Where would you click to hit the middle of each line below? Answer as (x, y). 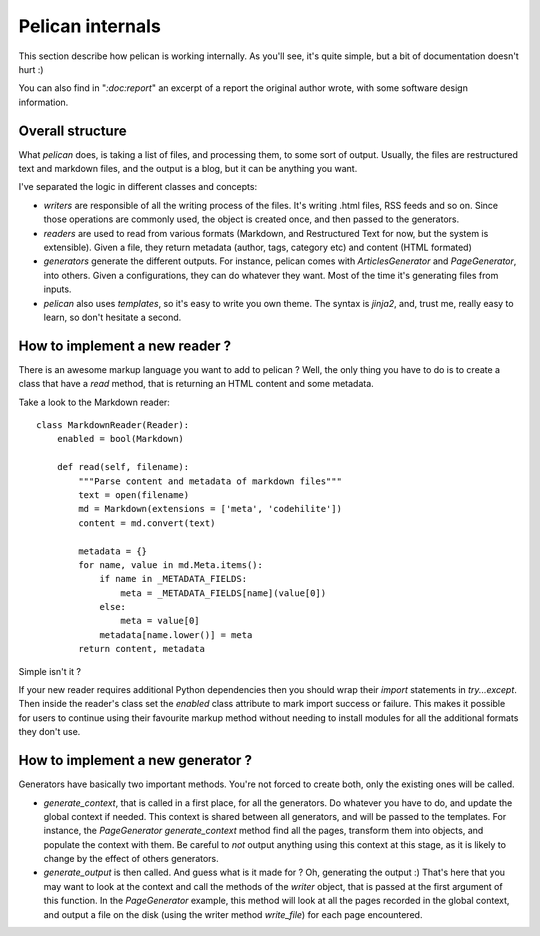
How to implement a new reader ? (125, 345)
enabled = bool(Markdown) (120, 439)
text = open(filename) (134, 494)
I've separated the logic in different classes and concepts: (138, 187)
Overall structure (72, 130)
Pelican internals (90, 26)
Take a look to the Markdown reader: (94, 402)
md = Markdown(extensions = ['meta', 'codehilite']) (210, 509)
